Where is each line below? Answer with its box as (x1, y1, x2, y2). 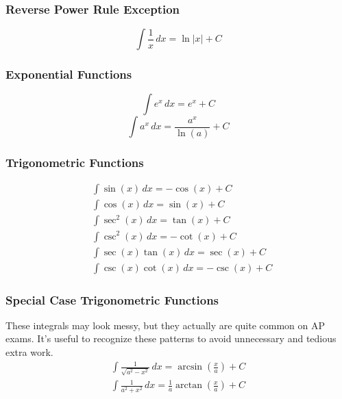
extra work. (5, 345, 53, 359)
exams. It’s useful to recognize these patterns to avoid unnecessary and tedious (5, 331, 337, 346)
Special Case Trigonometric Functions (5, 291, 219, 308)
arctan (175, 381, 202, 391)
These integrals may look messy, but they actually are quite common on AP (5, 318, 326, 332)
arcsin (178, 362, 203, 372)
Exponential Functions (5, 66, 132, 83)
